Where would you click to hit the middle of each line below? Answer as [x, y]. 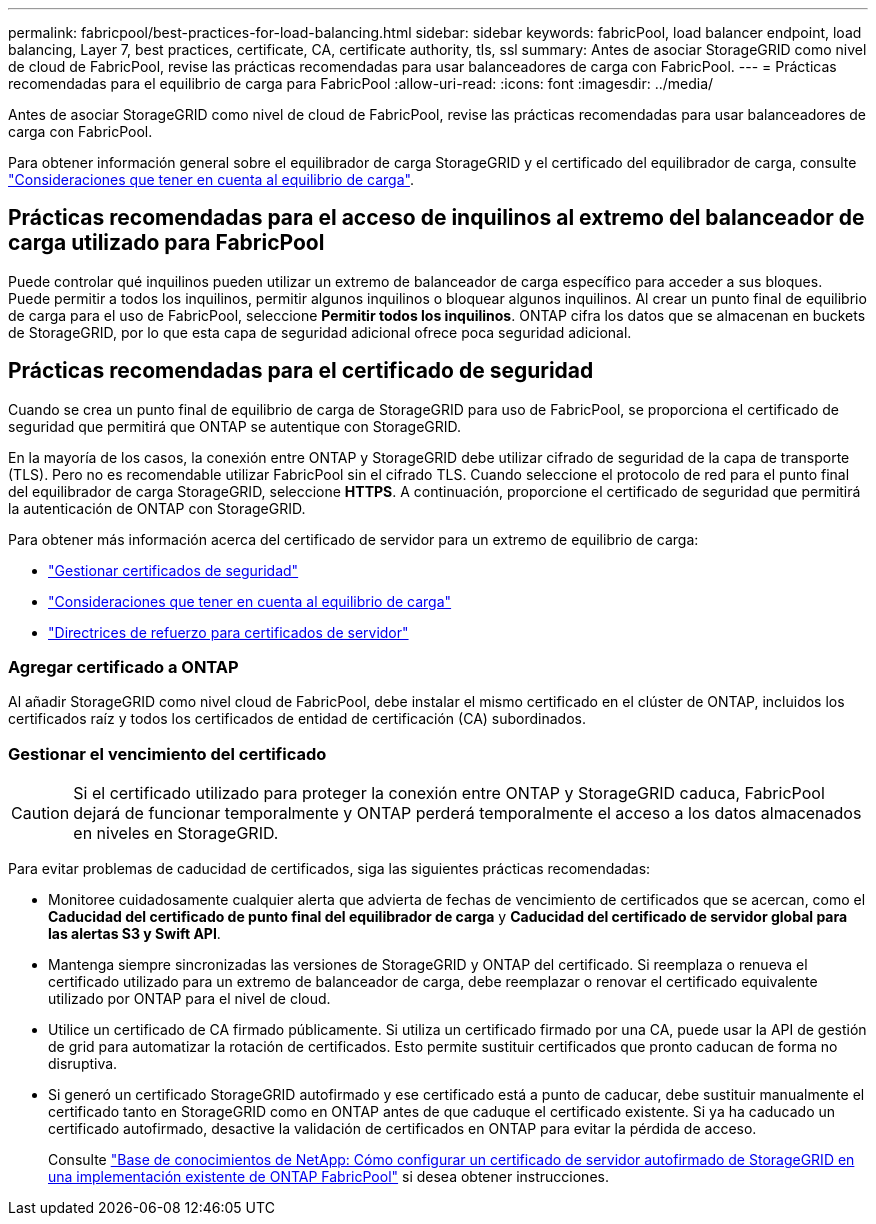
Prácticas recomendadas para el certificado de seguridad [301, 371]
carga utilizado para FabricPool [166, 243]
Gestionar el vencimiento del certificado [167, 753]
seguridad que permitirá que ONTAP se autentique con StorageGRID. [235, 426]
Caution [40, 813]
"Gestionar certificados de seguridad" [173, 570]
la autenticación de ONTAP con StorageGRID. [157, 508]
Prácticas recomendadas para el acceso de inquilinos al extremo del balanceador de [436, 218]
